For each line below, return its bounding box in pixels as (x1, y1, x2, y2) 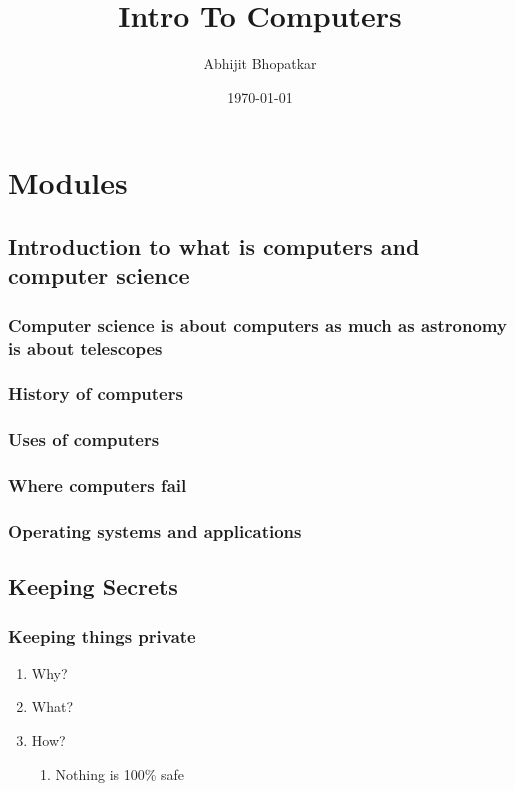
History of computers (8, 381, 183, 406)
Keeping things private (8, 623, 196, 648)
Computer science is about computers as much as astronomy (8, 312, 507, 337)
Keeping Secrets (8, 571, 178, 602)
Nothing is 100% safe (55, 763, 185, 784)
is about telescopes (8, 335, 163, 360)
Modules (8, 162, 128, 203)
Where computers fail (8, 473, 187, 498)
